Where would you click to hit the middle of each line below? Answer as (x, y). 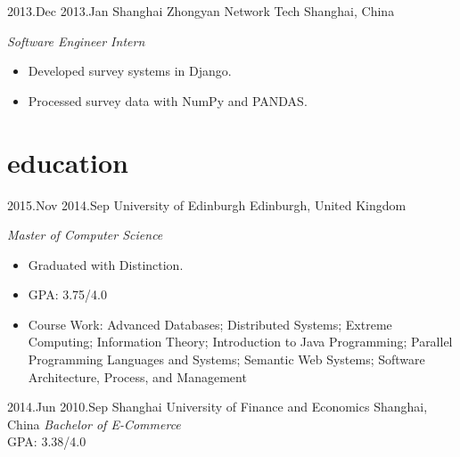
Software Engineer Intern (76, 41)
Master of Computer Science (85, 235)
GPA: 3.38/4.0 (47, 441)
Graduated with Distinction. (106, 264)
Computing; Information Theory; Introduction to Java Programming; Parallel (240, 342)
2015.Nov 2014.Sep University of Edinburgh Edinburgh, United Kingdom (207, 204)
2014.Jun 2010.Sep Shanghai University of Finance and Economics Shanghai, (218, 407)
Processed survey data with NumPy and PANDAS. (168, 100)
